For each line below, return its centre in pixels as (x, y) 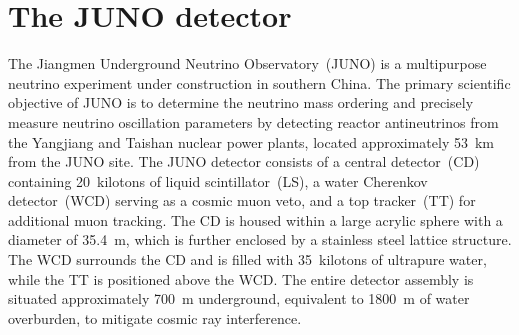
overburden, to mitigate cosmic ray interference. (155, 317)
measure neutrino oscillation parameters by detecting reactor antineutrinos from (253, 121)
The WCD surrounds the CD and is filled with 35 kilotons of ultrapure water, (247, 259)
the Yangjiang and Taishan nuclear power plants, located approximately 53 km (251, 141)
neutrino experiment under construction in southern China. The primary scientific (259, 82)
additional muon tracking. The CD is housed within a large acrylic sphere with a (255, 219)
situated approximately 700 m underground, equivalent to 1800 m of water (239, 298)
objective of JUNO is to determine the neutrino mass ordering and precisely (241, 102)
